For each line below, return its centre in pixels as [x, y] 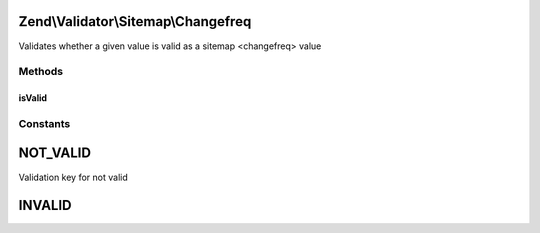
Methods [41, 72]
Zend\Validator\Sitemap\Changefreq [135, 21]
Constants [44, 123]
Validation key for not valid [73, 177]
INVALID [45, 205]
